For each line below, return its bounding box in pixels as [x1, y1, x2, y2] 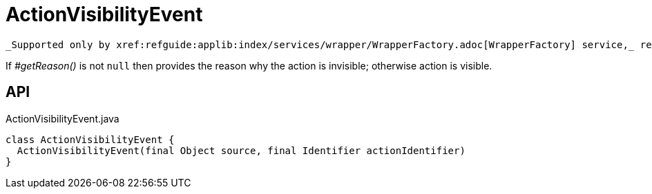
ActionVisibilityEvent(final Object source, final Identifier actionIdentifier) [17, 144, 466, 156]
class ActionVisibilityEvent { [6, 133, 175, 145]
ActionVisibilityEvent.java [6, 112, 119, 125]
